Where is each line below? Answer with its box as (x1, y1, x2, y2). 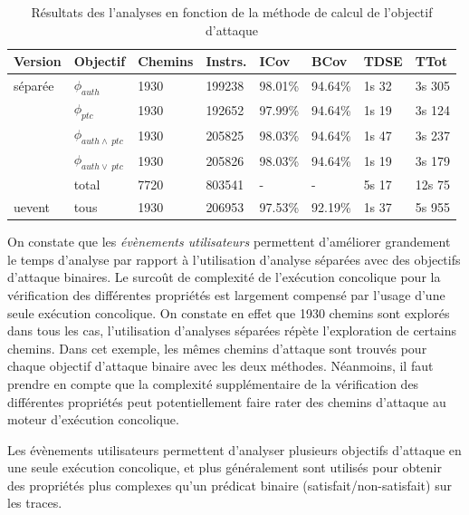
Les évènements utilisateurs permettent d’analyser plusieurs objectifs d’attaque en (7, 440, 462, 459)
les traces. (7, 493, 62, 512)
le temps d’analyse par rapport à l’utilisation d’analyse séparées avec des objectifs (7, 249, 461, 268)
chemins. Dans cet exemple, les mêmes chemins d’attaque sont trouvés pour (7, 338, 427, 357)
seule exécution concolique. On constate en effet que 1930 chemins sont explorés (7, 303, 450, 322)
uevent (14, 198, 51, 217)
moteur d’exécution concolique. (7, 410, 179, 429)
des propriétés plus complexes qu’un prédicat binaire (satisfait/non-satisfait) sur (7, 475, 452, 494)
